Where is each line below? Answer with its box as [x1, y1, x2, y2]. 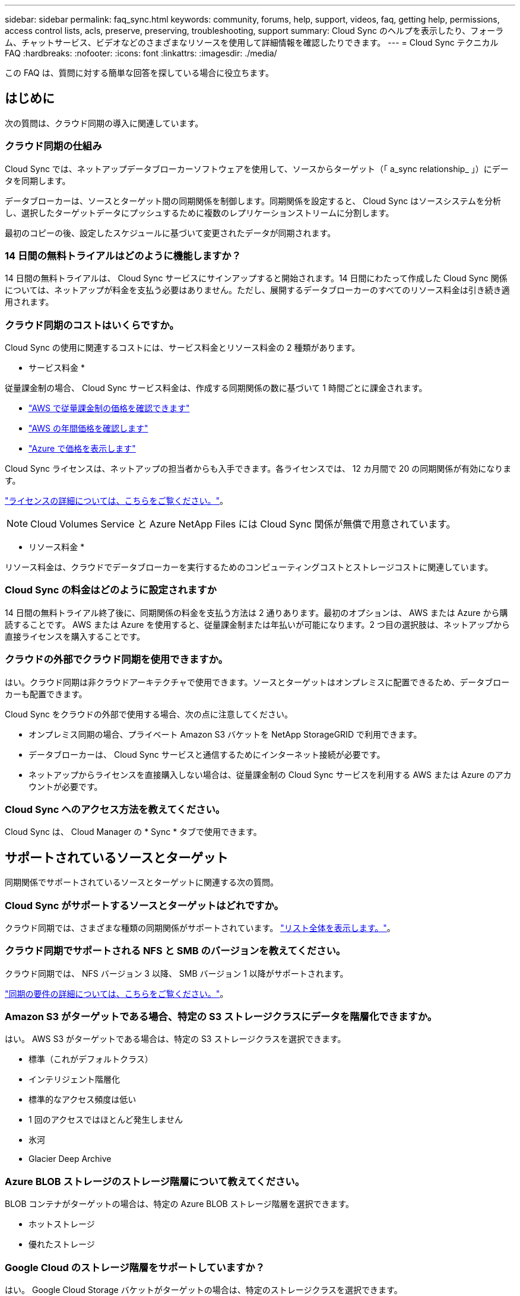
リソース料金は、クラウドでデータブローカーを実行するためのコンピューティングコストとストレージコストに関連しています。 [5, 562, 493, 573]
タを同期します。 [5, 175, 71, 186]
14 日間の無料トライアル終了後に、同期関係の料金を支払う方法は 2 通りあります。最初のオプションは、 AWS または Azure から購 [5, 607, 508, 618]
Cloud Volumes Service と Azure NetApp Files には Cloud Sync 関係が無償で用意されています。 [30, 518, 456, 531]
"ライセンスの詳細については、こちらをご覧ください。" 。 [5, 495, 229, 506]
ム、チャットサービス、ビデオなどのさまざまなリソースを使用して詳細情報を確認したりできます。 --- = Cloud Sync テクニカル [5, 37, 499, 47]
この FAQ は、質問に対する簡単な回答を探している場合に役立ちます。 [5, 68, 274, 78]
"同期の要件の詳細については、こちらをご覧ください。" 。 [5, 988, 229, 999]
